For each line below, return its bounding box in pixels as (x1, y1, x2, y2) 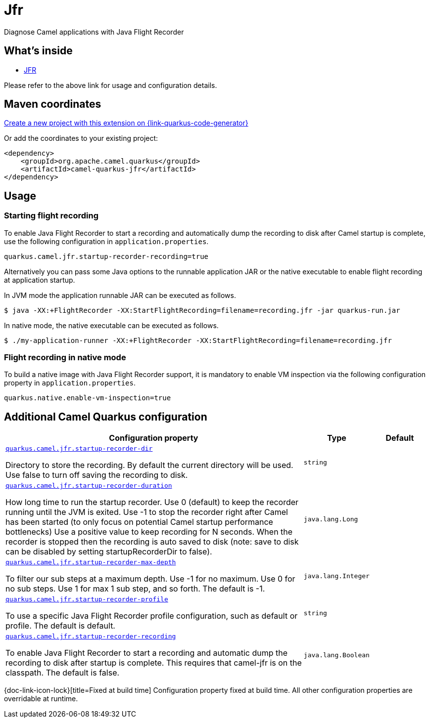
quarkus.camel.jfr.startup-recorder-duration (5, 482, 172, 490)
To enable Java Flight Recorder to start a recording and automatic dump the (5, 648, 288, 658)
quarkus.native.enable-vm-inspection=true (4, 394, 171, 402)
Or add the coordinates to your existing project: (4, 134, 158, 143)
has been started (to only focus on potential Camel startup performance (5, 517, 273, 527)
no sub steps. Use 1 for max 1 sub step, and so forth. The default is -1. (5, 584, 265, 594)
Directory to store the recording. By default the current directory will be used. (5, 460, 293, 470)
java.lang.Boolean (303, 651, 370, 659)
